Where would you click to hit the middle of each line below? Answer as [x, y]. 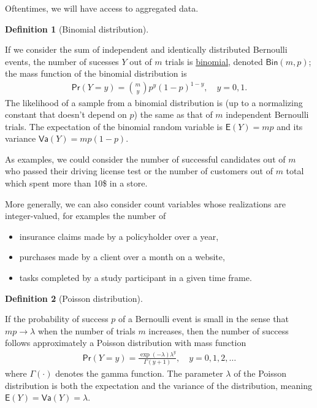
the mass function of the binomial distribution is [96, 73]
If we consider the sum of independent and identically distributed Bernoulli [146, 49]
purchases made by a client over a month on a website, [122, 257]
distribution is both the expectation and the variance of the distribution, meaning [158, 385]
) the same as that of [173, 114]
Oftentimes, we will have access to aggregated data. [102, 8]
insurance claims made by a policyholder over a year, [119, 236]
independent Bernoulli [267, 114]
